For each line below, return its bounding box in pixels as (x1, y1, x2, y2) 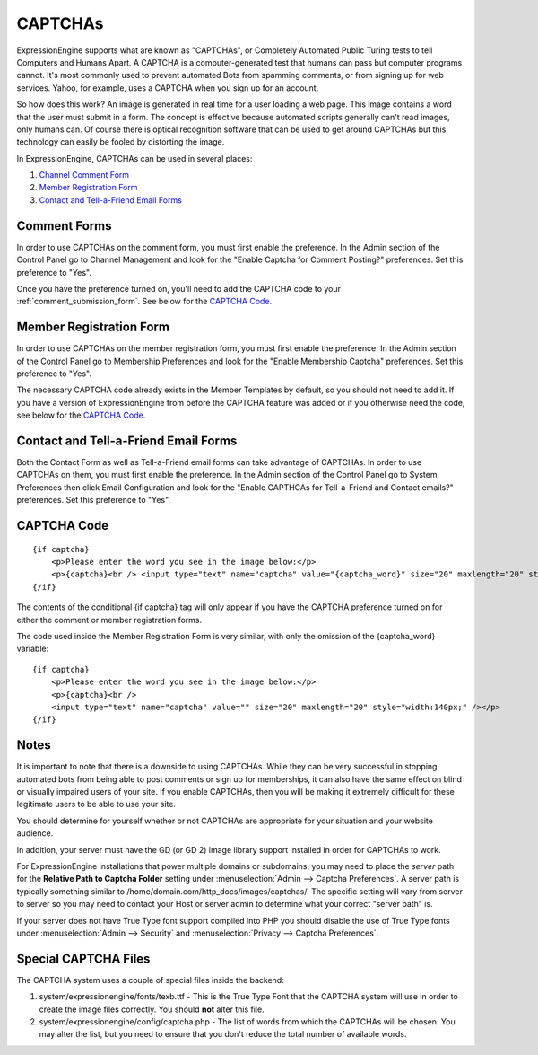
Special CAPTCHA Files (16, 951, 151, 966)
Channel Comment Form (39, 170, 130, 180)
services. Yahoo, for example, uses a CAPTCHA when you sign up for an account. (16, 82, 319, 93)
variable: (16, 643, 49, 655)
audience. (16, 828, 54, 839)
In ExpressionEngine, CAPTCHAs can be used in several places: (16, 153, 253, 163)
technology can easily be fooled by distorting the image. (16, 136, 225, 147)
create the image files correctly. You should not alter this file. (39, 1004, 265, 1015)
